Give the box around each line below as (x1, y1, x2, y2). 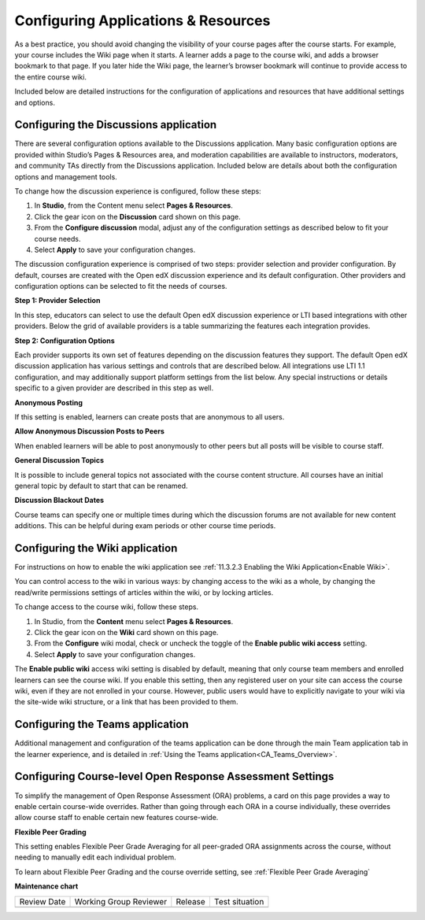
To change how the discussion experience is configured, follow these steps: (14, 186, 261, 196)
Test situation (213, 896, 264, 907)
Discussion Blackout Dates (14, 496, 105, 505)
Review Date (19, 896, 66, 907)
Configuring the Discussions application (14, 118, 217, 131)
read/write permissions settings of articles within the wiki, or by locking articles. (14, 587, 274, 597)
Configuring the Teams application (14, 718, 189, 731)
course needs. (34, 234, 82, 243)
